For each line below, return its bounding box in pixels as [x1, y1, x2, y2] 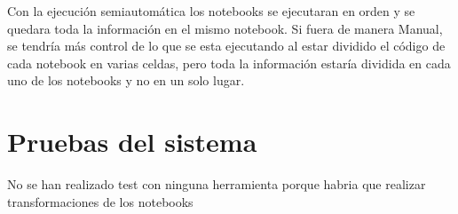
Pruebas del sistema [7, 123, 257, 160]
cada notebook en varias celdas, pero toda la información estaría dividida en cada [7, 53, 451, 72]
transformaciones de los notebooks [7, 192, 193, 210]
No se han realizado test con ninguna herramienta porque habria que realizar [7, 175, 426, 194]
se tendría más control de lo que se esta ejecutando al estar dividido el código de [7, 36, 446, 55]
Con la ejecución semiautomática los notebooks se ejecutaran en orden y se [7, 2, 415, 20]
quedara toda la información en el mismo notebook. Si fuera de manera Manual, [7, 19, 443, 37]
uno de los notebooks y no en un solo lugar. [7, 71, 245, 90]
